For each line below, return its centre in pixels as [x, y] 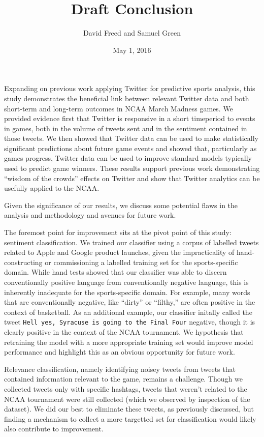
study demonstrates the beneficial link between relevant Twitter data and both [127, 98]
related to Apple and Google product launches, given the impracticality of [119, 252]
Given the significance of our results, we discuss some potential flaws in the [121, 205]
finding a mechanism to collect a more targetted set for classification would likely [130, 418]
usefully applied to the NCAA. [52, 188]
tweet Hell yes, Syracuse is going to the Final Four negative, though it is [130, 322]
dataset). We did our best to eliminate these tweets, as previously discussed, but [129, 409]
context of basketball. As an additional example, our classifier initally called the [128, 312]
